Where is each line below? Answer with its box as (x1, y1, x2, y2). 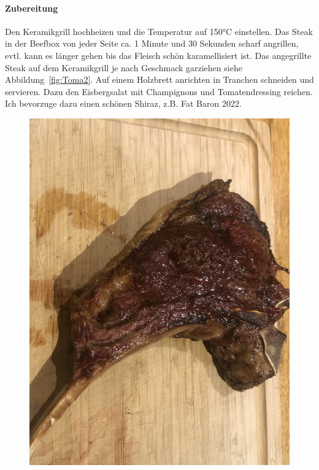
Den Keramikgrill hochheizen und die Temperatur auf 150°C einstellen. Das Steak (5, 25, 313, 37)
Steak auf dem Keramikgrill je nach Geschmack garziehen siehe (5, 61, 242, 74)
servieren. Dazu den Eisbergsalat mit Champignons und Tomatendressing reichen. (5, 85, 313, 98)
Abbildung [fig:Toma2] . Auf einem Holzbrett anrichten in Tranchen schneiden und (5, 73, 314, 86)
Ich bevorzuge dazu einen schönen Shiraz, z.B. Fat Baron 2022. (5, 97, 242, 110)
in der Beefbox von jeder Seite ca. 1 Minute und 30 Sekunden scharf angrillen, (5, 37, 299, 50)
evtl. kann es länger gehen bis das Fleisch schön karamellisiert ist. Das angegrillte (5, 48, 312, 61)
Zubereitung (5, 1, 58, 14)
